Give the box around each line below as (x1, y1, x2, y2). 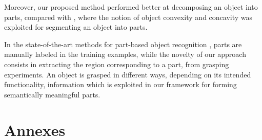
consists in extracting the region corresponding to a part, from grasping (4, 58, 229, 69)
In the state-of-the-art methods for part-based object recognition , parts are (4, 38, 242, 49)
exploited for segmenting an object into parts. (4, 22, 148, 32)
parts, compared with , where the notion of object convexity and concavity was (4, 11, 253, 22)
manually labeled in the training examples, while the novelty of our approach (4, 49, 246, 59)
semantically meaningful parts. (4, 89, 100, 99)
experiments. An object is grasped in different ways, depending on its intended (4, 69, 251, 79)
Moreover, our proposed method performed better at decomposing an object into (4, 2, 258, 12)
